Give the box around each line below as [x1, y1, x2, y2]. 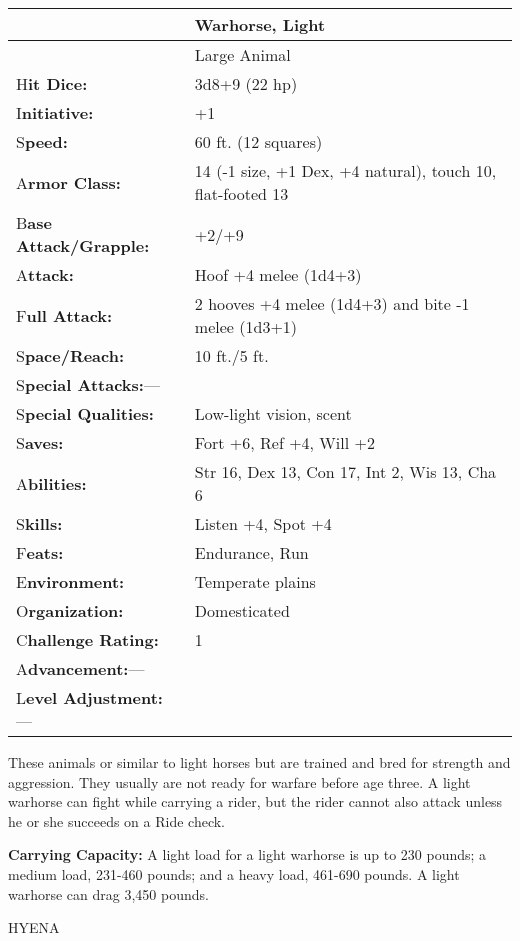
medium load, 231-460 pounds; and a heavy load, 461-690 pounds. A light [8, 863, 460, 884]
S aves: [16, 431, 64, 454]
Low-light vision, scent [194, 402, 352, 425]
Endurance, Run [194, 541, 309, 564]
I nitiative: [16, 101, 94, 124]
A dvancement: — [16, 657, 145, 680]
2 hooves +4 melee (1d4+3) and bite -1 [194, 292, 470, 315]
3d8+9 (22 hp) [194, 72, 298, 95]
